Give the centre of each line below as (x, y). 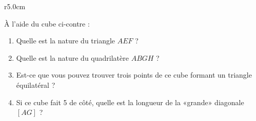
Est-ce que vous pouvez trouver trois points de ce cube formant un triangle (134, 75)
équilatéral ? (36, 84)
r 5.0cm (15, 6)
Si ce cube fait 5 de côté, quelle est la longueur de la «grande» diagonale (130, 102)
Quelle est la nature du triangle (66, 41)
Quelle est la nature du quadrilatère (72, 57)
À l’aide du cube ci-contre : (47, 23)
